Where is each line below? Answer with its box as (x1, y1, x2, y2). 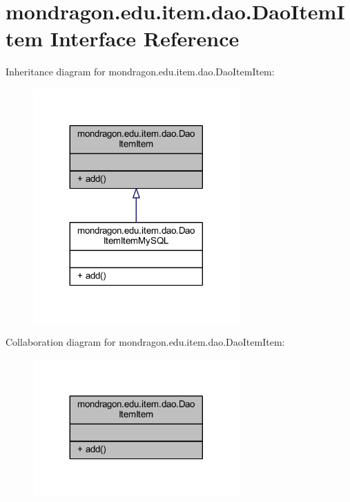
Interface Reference (50, 24, 240, 53)
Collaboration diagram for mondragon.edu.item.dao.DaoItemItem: (6, 335, 285, 349)
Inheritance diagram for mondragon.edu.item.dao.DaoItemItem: (6, 64, 275, 79)
